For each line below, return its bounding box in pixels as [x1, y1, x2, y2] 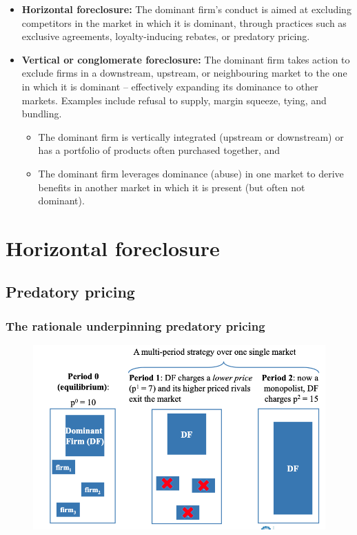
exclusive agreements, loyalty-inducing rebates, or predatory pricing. [21, 29, 310, 43]
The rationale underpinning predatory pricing [6, 317, 265, 334]
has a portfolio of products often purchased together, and [38, 143, 280, 157]
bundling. [21, 106, 62, 121]
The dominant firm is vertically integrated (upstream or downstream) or [38, 129, 344, 144]
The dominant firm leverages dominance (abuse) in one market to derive [38, 166, 344, 180]
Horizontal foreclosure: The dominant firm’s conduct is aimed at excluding [21, 2, 351, 16]
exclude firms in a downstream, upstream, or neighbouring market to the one [21, 66, 347, 80]
